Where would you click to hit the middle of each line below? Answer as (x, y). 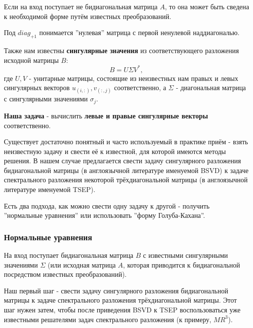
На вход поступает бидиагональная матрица (69, 255)
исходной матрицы (31, 60)
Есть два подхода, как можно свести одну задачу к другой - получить (107, 205)
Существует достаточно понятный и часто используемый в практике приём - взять (126, 142)
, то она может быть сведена (207, 6)
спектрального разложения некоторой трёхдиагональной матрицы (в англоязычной (126, 180)
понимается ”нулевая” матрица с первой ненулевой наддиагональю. (139, 32)
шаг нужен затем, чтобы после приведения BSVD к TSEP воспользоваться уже (122, 310)
